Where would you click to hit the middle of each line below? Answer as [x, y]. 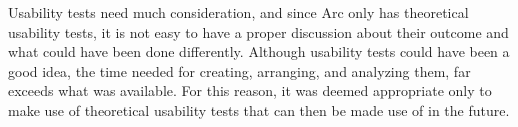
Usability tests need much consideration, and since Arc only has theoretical [238, 12]
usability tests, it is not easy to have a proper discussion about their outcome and [258, 31]
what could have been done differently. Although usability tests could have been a [259, 51]
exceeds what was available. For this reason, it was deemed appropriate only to [250, 90]
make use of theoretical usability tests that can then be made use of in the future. [259, 109]
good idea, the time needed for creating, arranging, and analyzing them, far [239, 70]
